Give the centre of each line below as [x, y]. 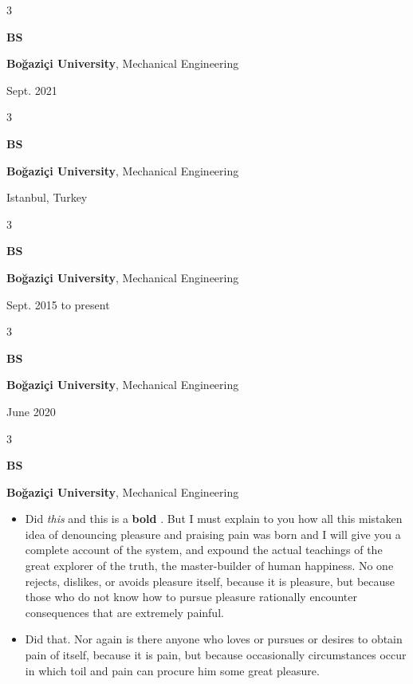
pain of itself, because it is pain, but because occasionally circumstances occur [216, 655]
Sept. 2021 [32, 90]
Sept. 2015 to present [58, 304]
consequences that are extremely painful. [124, 612]
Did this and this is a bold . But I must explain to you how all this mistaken [214, 519]
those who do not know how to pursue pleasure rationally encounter [191, 597]
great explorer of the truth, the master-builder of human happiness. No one [209, 566]
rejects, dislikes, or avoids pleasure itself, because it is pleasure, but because [210, 581]
